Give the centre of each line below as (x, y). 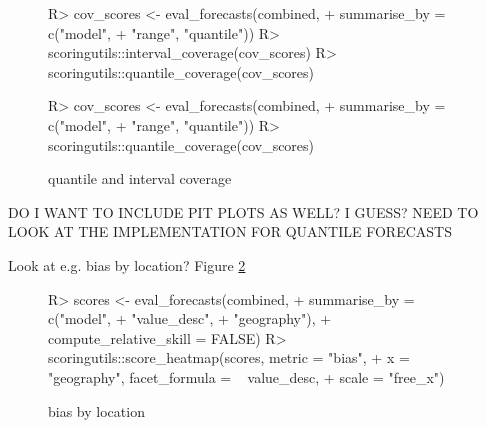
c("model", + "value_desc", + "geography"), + (190, 318)
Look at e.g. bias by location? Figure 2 (127, 264)
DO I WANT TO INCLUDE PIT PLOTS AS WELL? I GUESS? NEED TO (243, 211)
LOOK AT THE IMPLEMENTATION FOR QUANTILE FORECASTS (230, 231)
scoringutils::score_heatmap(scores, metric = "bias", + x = (229, 357)
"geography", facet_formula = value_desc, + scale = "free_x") (246, 376)
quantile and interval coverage (140, 178)
